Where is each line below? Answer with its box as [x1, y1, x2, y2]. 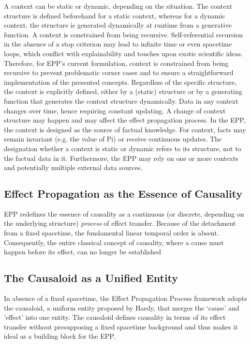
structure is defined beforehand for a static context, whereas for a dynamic [4, 10, 225, 20]
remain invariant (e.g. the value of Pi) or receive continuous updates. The [4, 134, 222, 144]
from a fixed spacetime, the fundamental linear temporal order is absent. [4, 228, 219, 238]
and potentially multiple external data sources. [4, 162, 143, 172]
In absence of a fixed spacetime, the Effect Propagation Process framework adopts [4, 293, 247, 303]
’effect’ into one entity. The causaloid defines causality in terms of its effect [4, 312, 226, 322]
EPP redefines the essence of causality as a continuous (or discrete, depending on [4, 208, 244, 219]
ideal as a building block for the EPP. [4, 331, 116, 341]
